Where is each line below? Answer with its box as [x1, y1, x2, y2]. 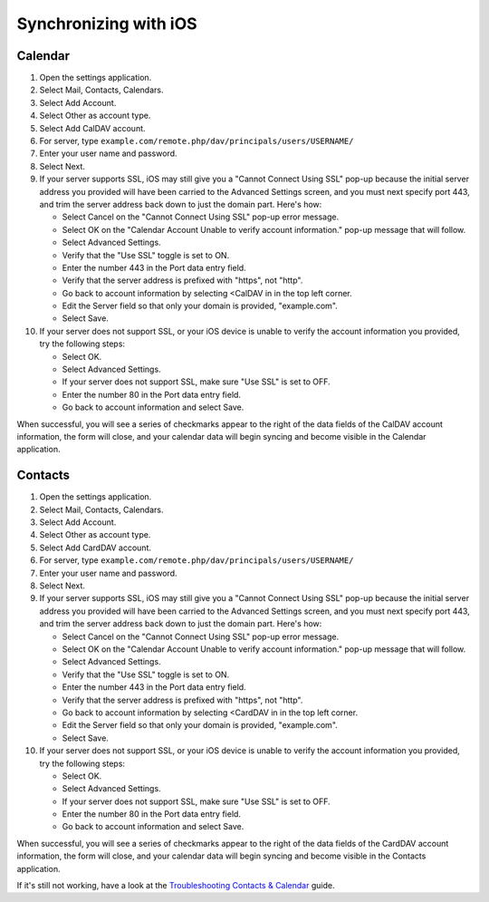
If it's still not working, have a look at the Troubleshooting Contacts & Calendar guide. [16, 880, 335, 891]
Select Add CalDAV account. [39, 122, 146, 133]
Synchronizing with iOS [16, 14, 198, 34]
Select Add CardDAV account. [39, 542, 151, 553]
